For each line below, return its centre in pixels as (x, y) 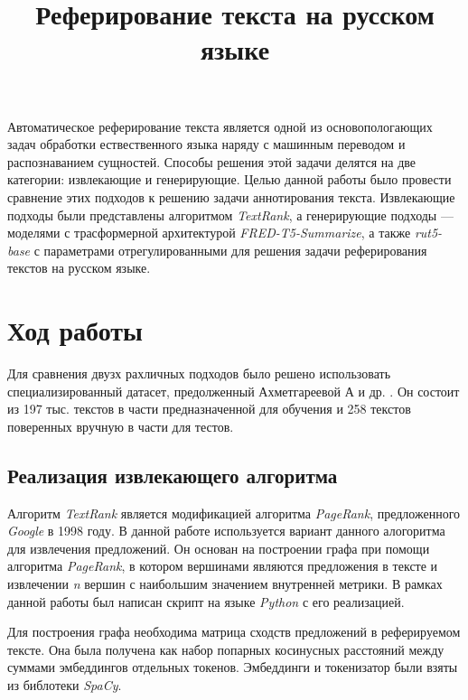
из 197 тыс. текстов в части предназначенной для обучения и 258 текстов (209, 409)
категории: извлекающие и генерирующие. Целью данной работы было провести (229, 179)
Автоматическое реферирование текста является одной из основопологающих (220, 126)
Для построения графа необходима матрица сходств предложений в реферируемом (234, 632)
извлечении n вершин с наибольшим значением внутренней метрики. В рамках (225, 583)
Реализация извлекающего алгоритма (173, 475)
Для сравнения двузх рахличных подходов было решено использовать (199, 373)
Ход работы (75, 330)
